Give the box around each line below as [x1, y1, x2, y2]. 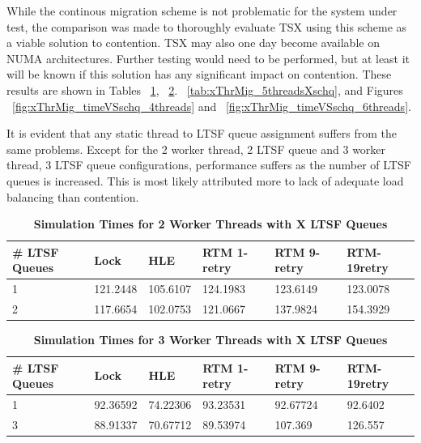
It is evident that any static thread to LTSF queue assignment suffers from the [6, 125, 397, 142]
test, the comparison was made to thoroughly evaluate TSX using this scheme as [6, 18, 407, 35]
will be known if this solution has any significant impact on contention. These [6, 66, 392, 83]
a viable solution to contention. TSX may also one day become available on [6, 34, 380, 51]
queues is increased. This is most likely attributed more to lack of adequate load [6, 172, 404, 189]
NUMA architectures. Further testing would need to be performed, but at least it [6, 49, 410, 66]
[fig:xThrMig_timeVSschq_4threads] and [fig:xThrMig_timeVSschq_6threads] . [12, 97, 411, 114]
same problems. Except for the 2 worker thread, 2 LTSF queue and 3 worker [6, 140, 386, 157]
